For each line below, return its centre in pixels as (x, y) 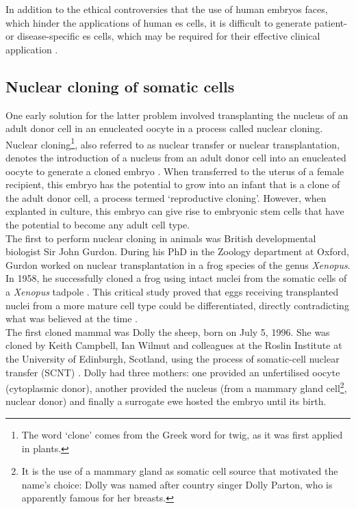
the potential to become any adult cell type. (98, 224)
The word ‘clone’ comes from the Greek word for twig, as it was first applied (182, 434)
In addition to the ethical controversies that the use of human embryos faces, (167, 9)
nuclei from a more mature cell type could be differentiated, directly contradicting (177, 305)
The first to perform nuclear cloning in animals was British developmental (161, 238)
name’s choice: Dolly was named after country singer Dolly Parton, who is (177, 484)
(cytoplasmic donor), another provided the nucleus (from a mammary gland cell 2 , (176, 387)
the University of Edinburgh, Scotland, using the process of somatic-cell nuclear (173, 358)
